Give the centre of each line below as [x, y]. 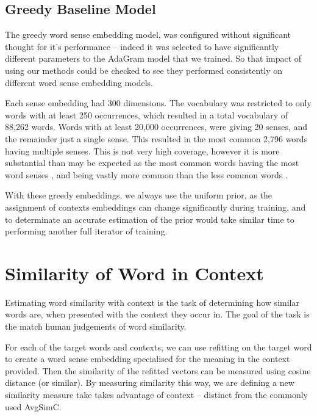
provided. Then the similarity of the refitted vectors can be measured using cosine [158, 370]
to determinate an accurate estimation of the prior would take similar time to [150, 219]
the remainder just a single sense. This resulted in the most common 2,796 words [156, 138]
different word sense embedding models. [79, 82]
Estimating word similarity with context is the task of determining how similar [152, 302]
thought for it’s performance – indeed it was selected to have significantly [142, 46]
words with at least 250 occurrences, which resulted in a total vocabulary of [147, 114]
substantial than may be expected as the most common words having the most [152, 163]
